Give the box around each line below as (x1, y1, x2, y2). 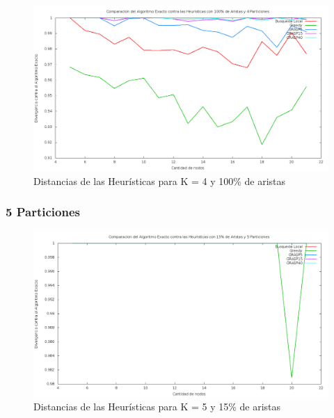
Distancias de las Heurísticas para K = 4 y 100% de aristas (33, 173, 286, 188)
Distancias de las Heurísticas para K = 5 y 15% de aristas (33, 399, 281, 414)
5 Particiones (6, 203, 80, 220)
